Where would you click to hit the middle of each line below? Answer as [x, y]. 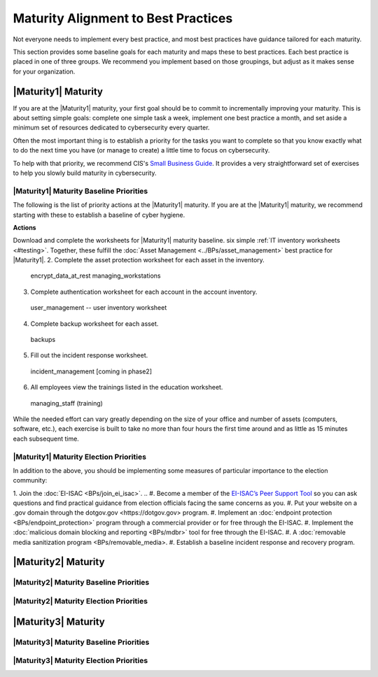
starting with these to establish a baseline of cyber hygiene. [99, 215]
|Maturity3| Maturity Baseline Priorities [81, 642]
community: [30, 480]
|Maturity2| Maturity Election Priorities [80, 601]
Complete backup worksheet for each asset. [94, 323]
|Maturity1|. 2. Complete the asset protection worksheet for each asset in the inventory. [139, 260]
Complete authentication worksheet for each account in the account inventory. [144, 292]
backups [43, 340]
